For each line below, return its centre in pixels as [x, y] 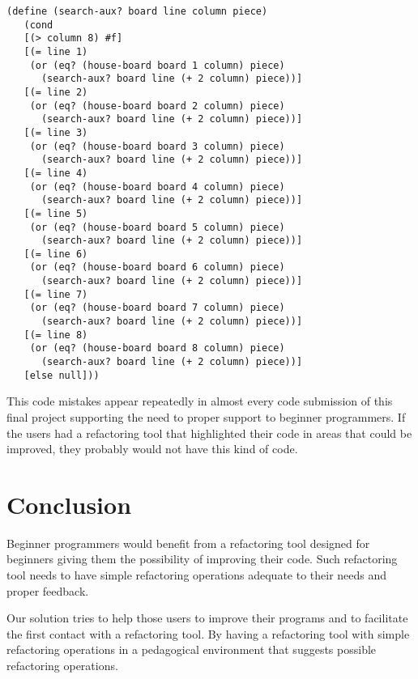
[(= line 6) [56, 254]
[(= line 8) [56, 335]
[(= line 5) [56, 213]
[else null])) [62, 375]
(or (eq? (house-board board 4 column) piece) [157, 187]
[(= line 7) [56, 294]
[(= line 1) [56, 51]
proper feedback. [48, 590]
